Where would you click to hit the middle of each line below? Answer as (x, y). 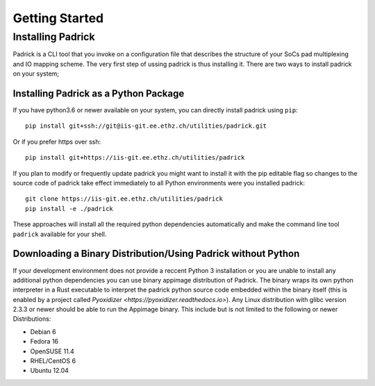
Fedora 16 (44, 342)
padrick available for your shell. (60, 234)
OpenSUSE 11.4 (52, 351)
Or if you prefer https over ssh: (57, 142)
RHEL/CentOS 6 (53, 361)
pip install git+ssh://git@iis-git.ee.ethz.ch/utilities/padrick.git (146, 126)
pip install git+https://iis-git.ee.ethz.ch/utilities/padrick (135, 158)
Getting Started (58, 18)
